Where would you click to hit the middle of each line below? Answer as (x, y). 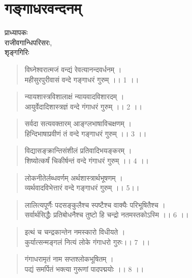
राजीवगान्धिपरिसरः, (28, 42)
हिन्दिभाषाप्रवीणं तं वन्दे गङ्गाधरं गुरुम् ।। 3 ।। (86, 133)
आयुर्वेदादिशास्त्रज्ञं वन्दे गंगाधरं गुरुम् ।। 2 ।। (83, 106)
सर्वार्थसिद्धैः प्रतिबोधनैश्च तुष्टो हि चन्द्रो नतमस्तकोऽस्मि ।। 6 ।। (107, 215)
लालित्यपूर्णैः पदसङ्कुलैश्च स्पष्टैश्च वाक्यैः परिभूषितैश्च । (95, 204)
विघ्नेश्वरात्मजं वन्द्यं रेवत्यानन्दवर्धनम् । (73, 69)
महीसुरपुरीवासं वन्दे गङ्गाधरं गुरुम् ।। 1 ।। (82, 79)
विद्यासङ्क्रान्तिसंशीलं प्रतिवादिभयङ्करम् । (78, 150)
